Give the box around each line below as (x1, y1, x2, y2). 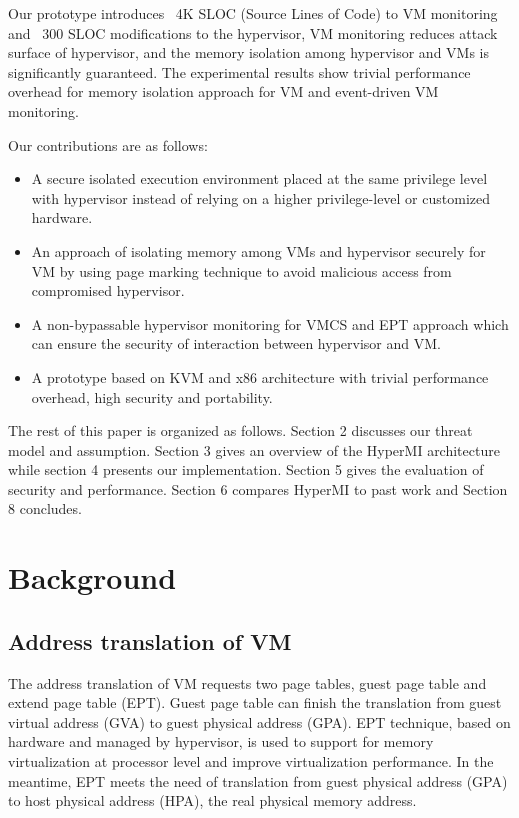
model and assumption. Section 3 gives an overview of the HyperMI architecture (8, 439, 500, 460)
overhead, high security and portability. (31, 386, 273, 407)
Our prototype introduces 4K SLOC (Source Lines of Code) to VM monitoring (8, 3, 498, 23)
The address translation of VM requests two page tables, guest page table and (8, 672, 487, 693)
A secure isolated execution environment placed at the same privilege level (31, 168, 488, 189)
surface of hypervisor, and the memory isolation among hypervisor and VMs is (8, 42, 489, 63)
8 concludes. (8, 498, 82, 519)
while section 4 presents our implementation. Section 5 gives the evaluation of (8, 459, 484, 480)
